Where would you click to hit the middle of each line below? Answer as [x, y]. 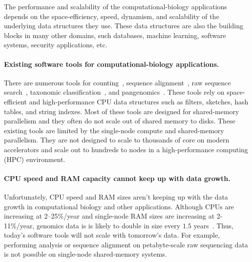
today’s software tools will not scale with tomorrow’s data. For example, [112, 235]
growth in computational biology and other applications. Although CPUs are [119, 206]
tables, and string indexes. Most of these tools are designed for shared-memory [122, 111]
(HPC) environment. [35, 159]
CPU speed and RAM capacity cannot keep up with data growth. [117, 178]
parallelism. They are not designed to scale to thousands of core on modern [117, 140]
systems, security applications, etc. [56, 45]
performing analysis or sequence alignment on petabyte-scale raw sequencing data [126, 244]
